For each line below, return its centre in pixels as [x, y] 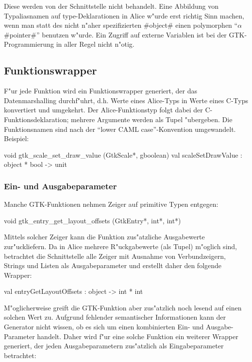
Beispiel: [17, 138]
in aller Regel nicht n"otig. [95, 44]
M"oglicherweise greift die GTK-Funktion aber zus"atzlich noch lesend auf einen [123, 307]
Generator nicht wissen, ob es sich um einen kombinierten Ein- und [104, 327]
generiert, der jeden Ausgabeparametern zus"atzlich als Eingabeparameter [114, 346]
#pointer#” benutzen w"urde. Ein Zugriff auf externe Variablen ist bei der [115, 34]
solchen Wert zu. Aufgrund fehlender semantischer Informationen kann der [115, 317]
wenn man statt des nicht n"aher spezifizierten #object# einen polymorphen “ [121, 25]
